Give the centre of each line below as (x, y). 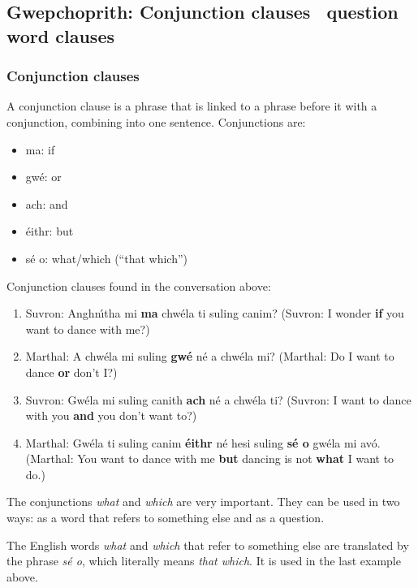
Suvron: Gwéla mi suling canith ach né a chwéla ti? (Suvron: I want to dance (218, 399)
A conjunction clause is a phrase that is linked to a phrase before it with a (192, 106)
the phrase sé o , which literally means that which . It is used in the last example (204, 561)
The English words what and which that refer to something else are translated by (208, 545)
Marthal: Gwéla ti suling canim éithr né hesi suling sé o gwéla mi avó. (203, 442)
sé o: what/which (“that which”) (106, 258)
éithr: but (50, 231)
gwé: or (43, 177)
